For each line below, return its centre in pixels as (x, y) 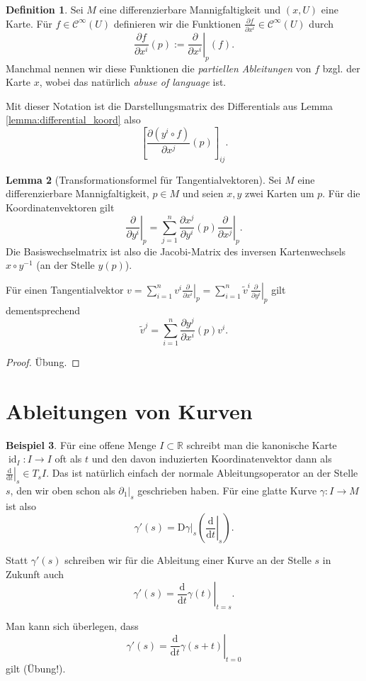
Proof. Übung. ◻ (43, 362)
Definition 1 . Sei (45, 9)
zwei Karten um (279, 193)
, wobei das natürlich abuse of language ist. (133, 82)
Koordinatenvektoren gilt (60, 207)
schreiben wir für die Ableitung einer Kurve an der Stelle (188, 560)
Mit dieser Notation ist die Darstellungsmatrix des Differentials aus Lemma (170, 105)
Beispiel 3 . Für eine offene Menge (81, 444)
